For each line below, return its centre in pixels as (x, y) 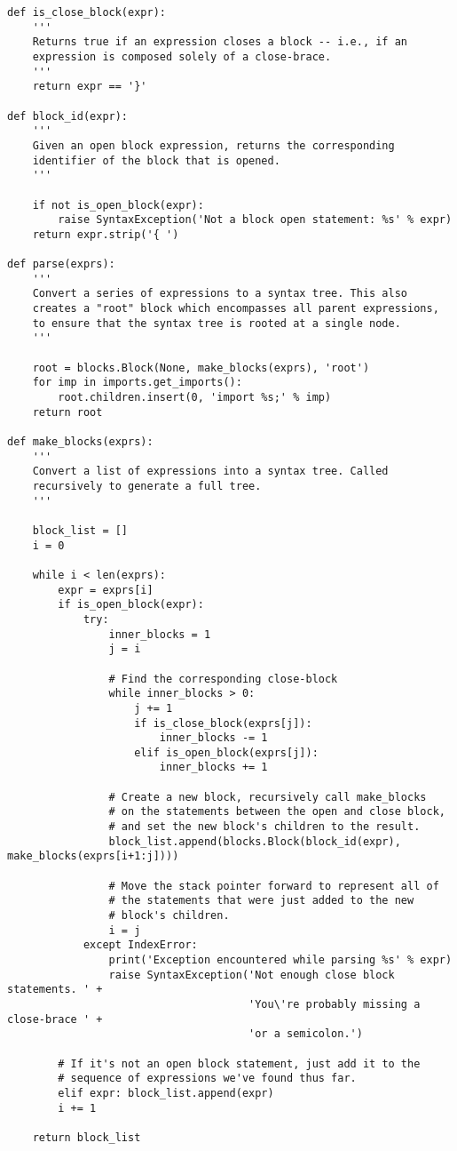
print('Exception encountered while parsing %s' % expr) (280, 960)
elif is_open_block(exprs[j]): (226, 752)
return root (67, 412)
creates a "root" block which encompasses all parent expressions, (236, 309)
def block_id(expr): (68, 116)
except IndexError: (140, 945)
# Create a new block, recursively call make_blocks (268, 797)
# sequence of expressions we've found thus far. (207, 1079)
